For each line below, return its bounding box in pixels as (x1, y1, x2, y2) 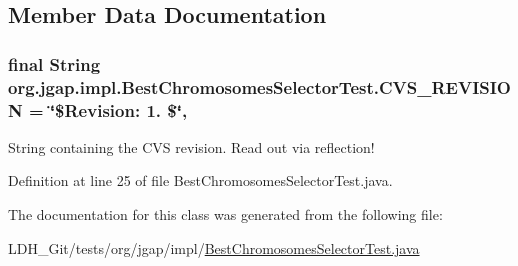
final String (8, 51, 101, 76)
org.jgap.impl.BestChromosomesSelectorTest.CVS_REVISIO (8, 74, 511, 99)
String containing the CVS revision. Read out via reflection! (8, 136, 375, 157)
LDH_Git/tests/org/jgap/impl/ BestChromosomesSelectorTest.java (8, 237, 420, 258)
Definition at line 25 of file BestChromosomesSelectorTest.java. (8, 170, 393, 191)
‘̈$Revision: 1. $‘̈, (49, 97, 188, 122)
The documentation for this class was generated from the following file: (8, 204, 443, 225)
